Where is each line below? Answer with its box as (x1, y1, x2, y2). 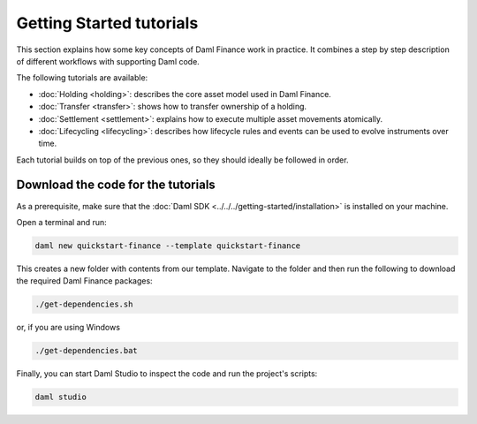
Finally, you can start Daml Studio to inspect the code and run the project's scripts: (16, 368, 318, 379)
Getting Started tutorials (16, 13, 199, 33)
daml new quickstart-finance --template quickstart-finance (34, 240, 301, 251)
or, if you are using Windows (16, 322, 121, 333)
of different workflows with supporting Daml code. (16, 56, 201, 66)
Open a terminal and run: (16, 216, 108, 227)
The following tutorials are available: (16, 72, 148, 83)
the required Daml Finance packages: (16, 276, 154, 286)
